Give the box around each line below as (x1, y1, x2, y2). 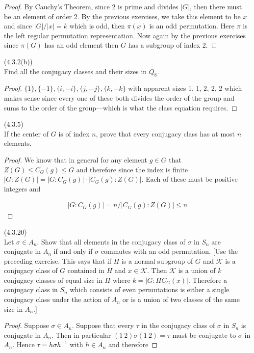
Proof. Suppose (4, 320, 49, 330)
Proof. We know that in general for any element (4, 154, 148, 164)
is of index (58, 128, 90, 138)
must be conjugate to (172, 329, 236, 340)
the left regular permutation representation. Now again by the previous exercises (4, 30, 246, 40)
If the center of (4, 128, 49, 138)
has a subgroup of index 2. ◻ (128, 40, 217, 50)
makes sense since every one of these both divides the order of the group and (4, 92, 234, 103)
